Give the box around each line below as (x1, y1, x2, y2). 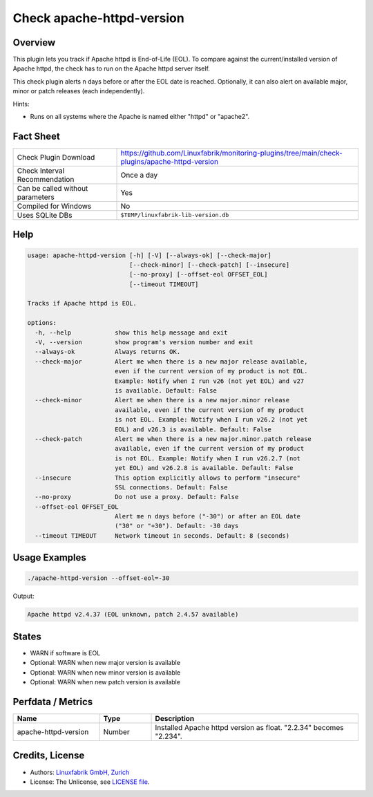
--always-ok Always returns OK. (35, 348, 181, 356)
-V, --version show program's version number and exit (35, 339, 254, 346)
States (12, 630, 41, 642)
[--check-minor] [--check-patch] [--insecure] (128, 261, 290, 269)
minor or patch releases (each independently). (12, 87, 145, 95)
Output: (12, 592, 35, 601)
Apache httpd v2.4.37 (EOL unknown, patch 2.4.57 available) (27, 610, 239, 619)
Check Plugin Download (17, 152, 95, 162)
